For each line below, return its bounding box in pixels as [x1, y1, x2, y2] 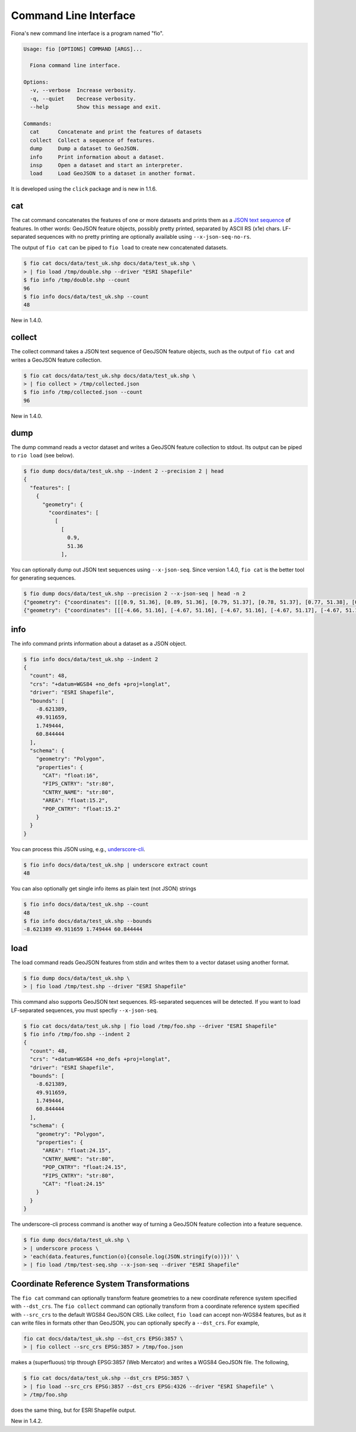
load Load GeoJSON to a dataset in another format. [30, 170, 196, 177]
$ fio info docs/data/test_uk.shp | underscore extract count [23, 861, 208, 868]
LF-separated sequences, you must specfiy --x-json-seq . [11, 1007, 158, 1014]
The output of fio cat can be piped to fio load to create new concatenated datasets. [11, 244, 228, 251]
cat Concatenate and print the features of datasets [30, 128, 202, 135]
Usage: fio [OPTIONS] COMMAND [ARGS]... [23, 45, 142, 52]
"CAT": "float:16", [42, 772, 99, 779]
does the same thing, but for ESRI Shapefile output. [11, 1406, 136, 1414]
